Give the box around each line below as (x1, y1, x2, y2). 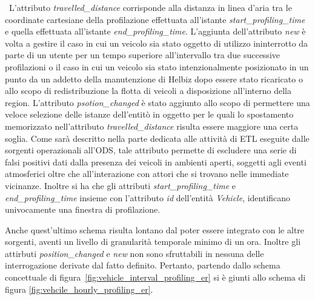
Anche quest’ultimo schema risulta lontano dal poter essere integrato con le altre (5, 223, 305, 236)
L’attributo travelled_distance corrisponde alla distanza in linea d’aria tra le (8, 1, 292, 13)
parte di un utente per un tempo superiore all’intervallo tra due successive (5, 48, 280, 61)
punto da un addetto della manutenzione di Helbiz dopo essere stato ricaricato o (5, 72, 303, 85)
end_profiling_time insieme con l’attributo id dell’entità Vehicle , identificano (5, 191, 291, 204)
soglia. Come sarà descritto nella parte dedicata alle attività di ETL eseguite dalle (5, 132, 310, 144)
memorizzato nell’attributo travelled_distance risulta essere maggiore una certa (5, 119, 299, 132)
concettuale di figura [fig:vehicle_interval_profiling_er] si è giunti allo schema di (5, 271, 306, 284)
